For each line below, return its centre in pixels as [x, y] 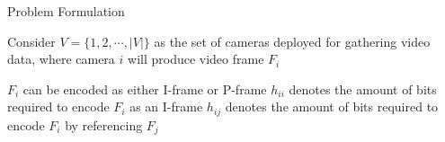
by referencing [104, 124]
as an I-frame [166, 106]
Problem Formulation [66, 11]
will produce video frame [196, 59]
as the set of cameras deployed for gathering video [292, 41]
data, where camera [61, 59]
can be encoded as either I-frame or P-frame [145, 89]
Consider [31, 41]
